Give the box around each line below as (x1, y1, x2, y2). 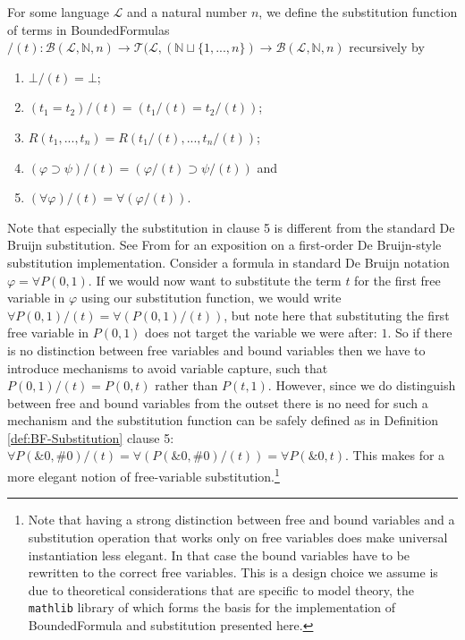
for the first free (354, 270, 441, 289)
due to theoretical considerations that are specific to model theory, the (28, 580, 415, 599)
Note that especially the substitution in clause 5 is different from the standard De (7, 218, 455, 236)
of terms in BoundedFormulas (7, 20, 170, 38)
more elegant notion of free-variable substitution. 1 (7, 465, 280, 485)
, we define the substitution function (258, 3, 458, 21)
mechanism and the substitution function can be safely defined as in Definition (7, 411, 439, 430)
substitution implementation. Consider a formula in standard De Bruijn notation (7, 252, 450, 271)
